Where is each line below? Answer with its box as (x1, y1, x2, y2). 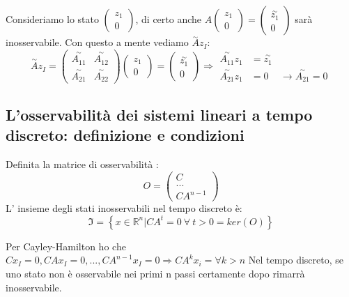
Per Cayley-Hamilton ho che (6, 238, 126, 253)
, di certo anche (135, 12, 202, 26)
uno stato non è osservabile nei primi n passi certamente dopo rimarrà (6, 266, 305, 280)
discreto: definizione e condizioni (6, 124, 245, 146)
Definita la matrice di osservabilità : (6, 156, 159, 171)
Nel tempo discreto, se (248, 252, 344, 267)
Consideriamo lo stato (6, 12, 99, 26)
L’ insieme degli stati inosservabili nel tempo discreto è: (6, 201, 242, 215)
